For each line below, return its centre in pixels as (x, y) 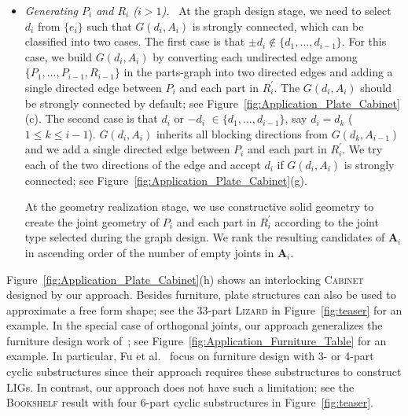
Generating (51, 10)
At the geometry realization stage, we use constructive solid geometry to (199, 206)
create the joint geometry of (92, 221)
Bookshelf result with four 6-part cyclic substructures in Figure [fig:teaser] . (190, 402)
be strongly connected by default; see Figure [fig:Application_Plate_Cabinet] (212, 103)
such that (109, 26)
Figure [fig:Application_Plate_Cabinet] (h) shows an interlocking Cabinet (185, 279)
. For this (364, 41)
